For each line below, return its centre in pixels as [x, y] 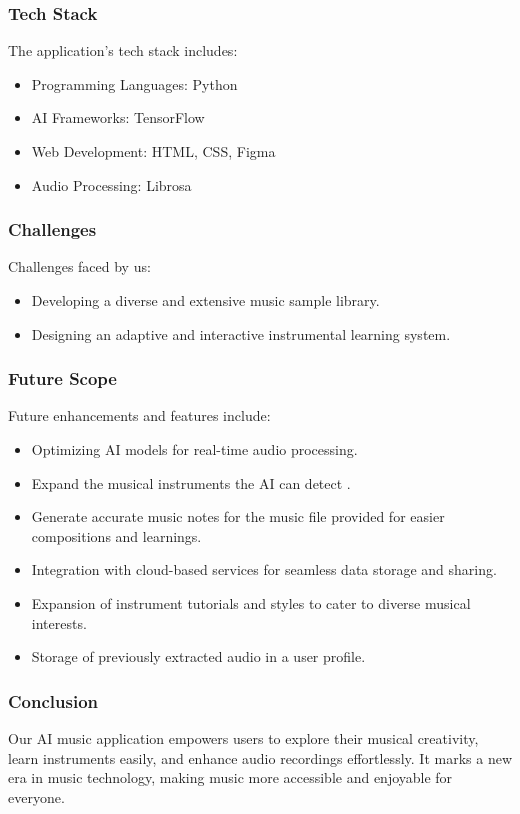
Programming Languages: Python [134, 83]
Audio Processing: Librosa [111, 184]
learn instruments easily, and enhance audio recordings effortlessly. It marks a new [260, 757]
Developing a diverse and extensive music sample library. [205, 300]
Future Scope [62, 378]
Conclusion [53, 700]
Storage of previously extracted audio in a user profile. [198, 656]
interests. [59, 622]
